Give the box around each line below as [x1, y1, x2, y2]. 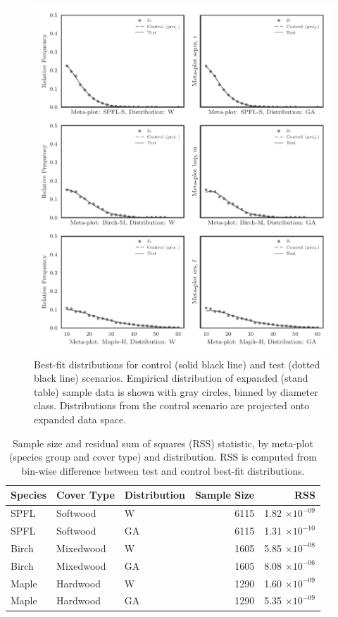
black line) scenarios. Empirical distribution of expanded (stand [34, 370, 308, 385]
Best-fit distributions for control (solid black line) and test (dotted [34, 356, 320, 371]
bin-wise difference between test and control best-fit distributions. [21, 463, 305, 478]
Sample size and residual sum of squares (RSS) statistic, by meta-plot [12, 435, 313, 450]
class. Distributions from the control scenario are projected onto [34, 398, 310, 413]
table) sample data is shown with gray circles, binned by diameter [34, 384, 318, 399]
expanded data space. [34, 412, 127, 427]
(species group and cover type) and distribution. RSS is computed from [8, 449, 317, 464]
